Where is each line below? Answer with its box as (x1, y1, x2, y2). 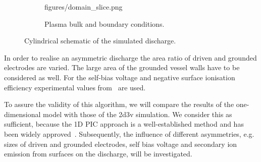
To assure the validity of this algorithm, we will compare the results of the (4, 99, 234, 110)
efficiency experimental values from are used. (4, 82, 146, 92)
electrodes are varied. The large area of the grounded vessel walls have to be (4, 62, 240, 73)
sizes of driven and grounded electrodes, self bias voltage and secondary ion (4, 138, 237, 149)
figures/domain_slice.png (44, 2, 123, 12)
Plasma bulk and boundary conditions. (44, 18, 165, 29)
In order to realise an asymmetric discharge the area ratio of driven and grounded (4, 52, 257, 63)
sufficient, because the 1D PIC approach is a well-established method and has (4, 119, 244, 129)
